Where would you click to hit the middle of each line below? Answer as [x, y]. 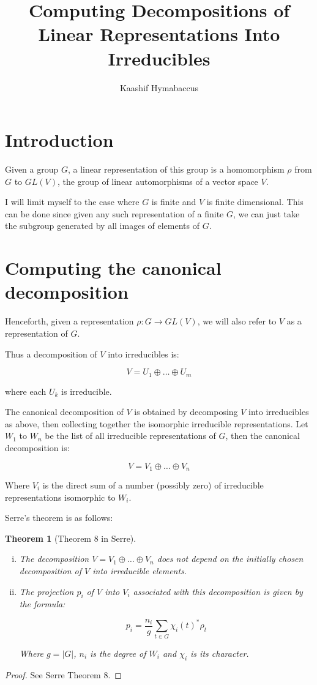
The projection [47, 591]
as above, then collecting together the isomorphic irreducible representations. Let [157, 423]
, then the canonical [263, 436]
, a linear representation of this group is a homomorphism [176, 169]
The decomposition [54, 559]
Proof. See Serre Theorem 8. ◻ [63, 674]
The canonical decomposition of [64, 412]
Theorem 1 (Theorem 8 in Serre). [71, 538]
